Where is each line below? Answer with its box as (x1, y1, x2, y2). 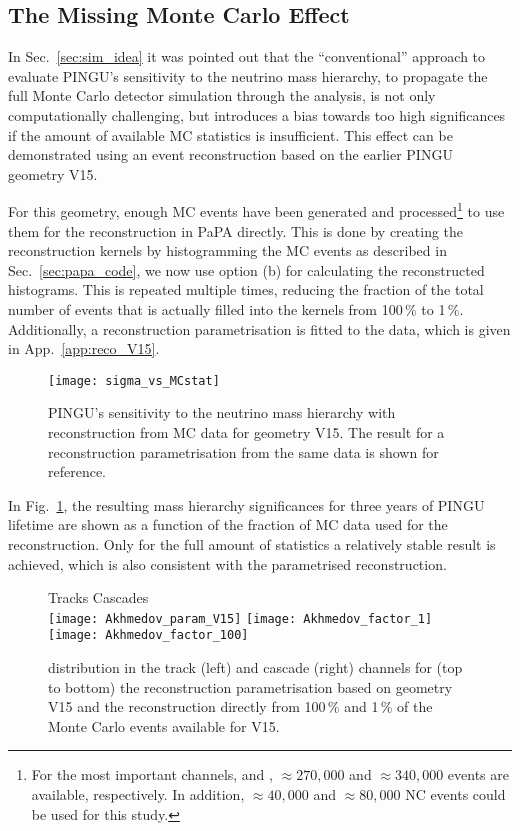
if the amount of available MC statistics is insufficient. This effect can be (8, 124, 453, 145)
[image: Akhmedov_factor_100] (48, 628, 249, 643)
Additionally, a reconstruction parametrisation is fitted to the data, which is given (8, 318, 511, 339)
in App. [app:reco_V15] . (8, 338, 160, 359)
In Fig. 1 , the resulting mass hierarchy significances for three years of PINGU (8, 494, 485, 515)
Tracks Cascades (48, 587, 149, 608)
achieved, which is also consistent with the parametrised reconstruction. (8, 553, 447, 574)
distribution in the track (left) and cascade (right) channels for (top (48, 657, 463, 678)
